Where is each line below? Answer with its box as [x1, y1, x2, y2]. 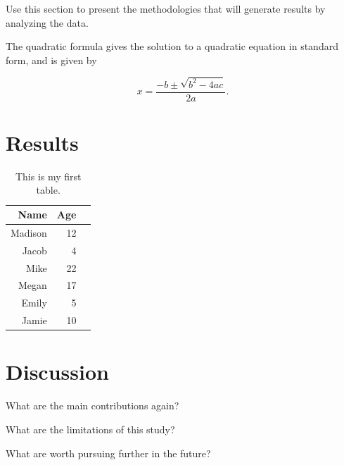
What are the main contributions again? [6, 398, 179, 413]
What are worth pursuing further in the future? [6, 445, 211, 460]
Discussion [6, 357, 109, 386]
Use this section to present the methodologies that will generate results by [6, 1, 326, 15]
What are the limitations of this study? [6, 421, 175, 436]
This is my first [15, 168, 82, 183]
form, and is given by [6, 52, 97, 67]
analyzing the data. [6, 15, 89, 30]
